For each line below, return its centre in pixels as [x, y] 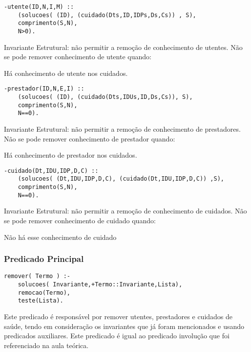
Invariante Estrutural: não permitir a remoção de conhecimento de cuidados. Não [125, 211]
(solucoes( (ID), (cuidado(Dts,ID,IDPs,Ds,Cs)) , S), [107, 15]
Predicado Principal [44, 259]
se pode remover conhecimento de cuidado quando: [80, 221]
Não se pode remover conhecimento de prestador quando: [90, 138]
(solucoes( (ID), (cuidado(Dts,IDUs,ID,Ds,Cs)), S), [105, 97]
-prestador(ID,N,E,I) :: [44, 89]
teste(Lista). [41, 301]
